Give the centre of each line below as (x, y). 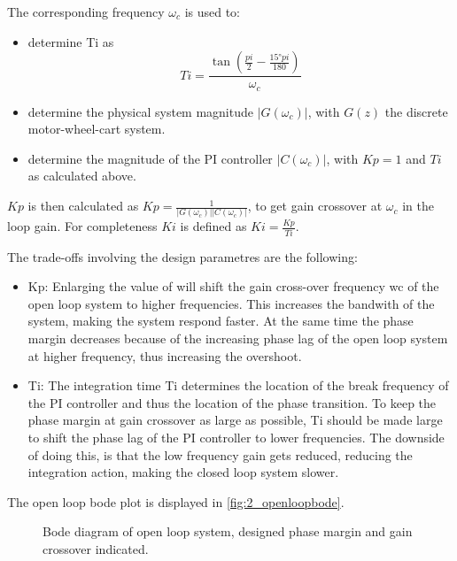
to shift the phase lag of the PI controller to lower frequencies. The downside (236, 438)
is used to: (213, 12)
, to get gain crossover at (315, 206)
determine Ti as (71, 41)
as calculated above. (82, 176)
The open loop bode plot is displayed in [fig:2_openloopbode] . (176, 501)
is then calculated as (83, 206)
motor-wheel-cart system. (97, 129)
